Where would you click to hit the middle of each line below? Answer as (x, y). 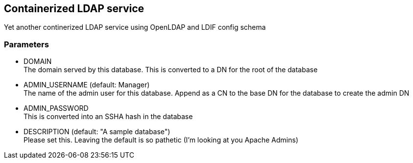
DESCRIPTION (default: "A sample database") (97, 132)
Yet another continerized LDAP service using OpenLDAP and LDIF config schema (135, 27)
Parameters (26, 44)
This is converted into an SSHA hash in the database (108, 117)
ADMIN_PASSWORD (56, 108)
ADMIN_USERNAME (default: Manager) (87, 85)
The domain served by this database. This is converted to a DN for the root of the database (171, 70)
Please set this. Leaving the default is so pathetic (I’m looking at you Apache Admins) (161, 140)
